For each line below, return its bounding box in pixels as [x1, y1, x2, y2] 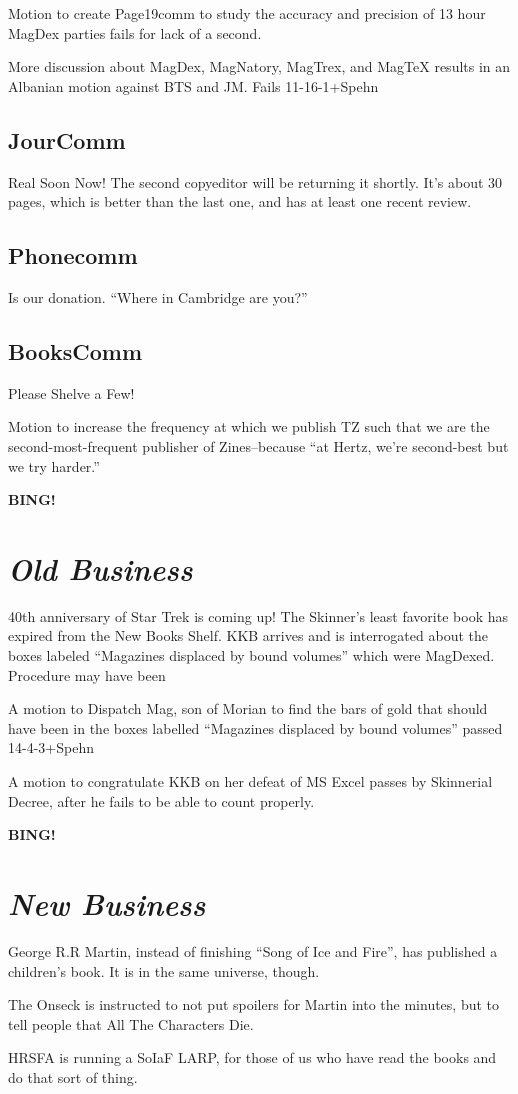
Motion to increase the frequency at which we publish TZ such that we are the [8, 416, 490, 437]
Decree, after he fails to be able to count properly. [8, 790, 315, 811]
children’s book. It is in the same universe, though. [8, 960, 320, 981]
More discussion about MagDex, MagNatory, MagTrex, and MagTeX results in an [8, 56, 511, 77]
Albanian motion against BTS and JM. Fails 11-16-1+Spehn [8, 75, 379, 96]
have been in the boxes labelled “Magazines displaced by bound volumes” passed [8, 717, 503, 738]
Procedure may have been [8, 664, 166, 685]
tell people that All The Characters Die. [8, 1013, 254, 1034]
